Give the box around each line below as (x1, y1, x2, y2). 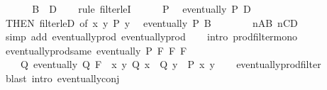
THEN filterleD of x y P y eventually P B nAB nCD (5, 15, 298, 30)
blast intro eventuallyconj (5, 70, 120, 85)
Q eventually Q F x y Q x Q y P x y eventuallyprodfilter (20, 57, 321, 72)
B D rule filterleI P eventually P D (32, 1, 251, 16)
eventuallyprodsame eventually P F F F (5, 43, 187, 57)
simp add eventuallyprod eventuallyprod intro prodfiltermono (5, 29, 298, 44)
